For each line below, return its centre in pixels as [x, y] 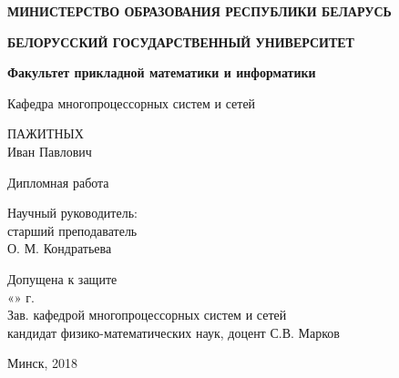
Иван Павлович [50, 151]
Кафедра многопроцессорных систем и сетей [132, 102]
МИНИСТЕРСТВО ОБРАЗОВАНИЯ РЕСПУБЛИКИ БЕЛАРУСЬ [199, 11]
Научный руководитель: [72, 213]
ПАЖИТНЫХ [46, 133]
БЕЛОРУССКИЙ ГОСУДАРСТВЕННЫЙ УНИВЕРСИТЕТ [181, 41]
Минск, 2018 [43, 363]
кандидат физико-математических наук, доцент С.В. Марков [174, 332]
